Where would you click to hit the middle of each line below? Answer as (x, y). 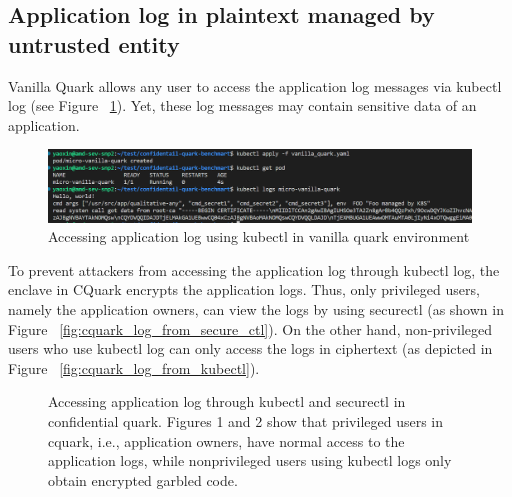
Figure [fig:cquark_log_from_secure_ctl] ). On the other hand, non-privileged (250, 328)
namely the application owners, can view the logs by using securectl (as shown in (256, 309)
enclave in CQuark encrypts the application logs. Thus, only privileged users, (244, 289)
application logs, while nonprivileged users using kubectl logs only (250, 460)
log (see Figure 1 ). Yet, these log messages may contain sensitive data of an (242, 105)
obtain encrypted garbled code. (143, 479)
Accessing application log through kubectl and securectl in (227, 401)
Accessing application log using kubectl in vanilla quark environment (259, 236)
